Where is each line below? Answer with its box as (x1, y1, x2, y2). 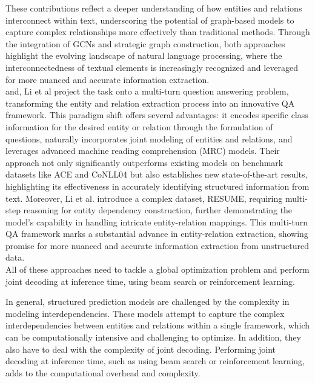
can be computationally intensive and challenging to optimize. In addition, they (5, 331, 301, 344)
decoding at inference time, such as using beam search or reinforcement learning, (5, 355, 305, 367)
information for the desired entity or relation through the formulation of (5, 120, 273, 133)
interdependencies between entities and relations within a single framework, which (5, 319, 310, 331)
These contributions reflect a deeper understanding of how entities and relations (5, 2, 302, 14)
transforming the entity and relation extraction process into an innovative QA (5, 96, 295, 109)
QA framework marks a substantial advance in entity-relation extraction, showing (5, 227, 308, 240)
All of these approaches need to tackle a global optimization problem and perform (5, 263, 310, 276)
